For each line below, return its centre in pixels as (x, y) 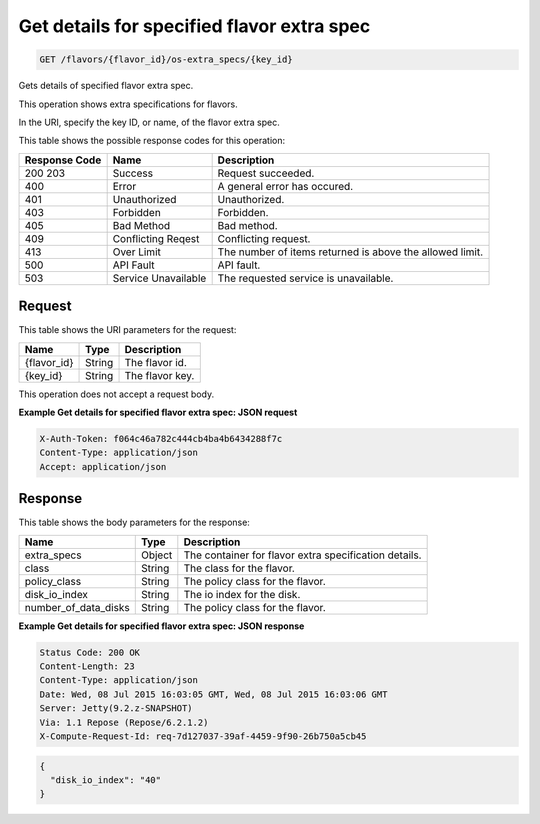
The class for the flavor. (239, 568)
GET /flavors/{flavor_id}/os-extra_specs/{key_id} (166, 59)
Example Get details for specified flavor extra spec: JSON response (161, 626)
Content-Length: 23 (87, 666)
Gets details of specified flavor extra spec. (106, 86)
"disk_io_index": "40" (106, 779)
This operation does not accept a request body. (116, 394)
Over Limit (137, 252)
